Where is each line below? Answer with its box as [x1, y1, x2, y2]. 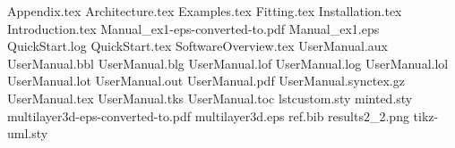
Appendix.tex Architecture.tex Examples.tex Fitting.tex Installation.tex [7, 2, 402, 20]
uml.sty [7, 124, 48, 143]
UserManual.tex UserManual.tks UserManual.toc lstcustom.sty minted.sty [7, 88, 413, 107]
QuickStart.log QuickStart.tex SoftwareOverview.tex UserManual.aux [7, 37, 388, 55]
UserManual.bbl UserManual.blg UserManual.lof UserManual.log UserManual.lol [7, 53, 449, 72]
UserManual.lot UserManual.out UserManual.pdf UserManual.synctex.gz [7, 71, 405, 90]
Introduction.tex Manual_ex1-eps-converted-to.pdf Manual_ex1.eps [7, 19, 380, 37]
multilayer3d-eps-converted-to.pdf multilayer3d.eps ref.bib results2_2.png [7, 106, 409, 125]
